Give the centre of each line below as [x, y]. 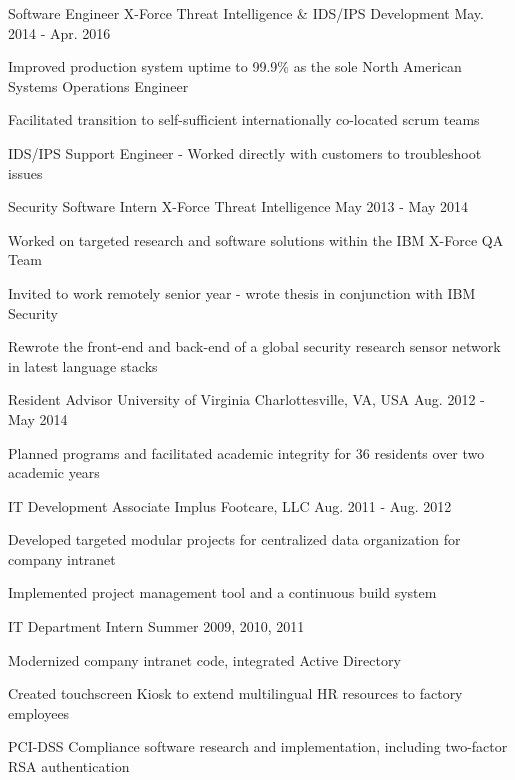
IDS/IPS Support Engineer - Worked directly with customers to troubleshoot [245, 152]
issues [25, 172]
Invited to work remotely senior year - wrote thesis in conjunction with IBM [242, 292]
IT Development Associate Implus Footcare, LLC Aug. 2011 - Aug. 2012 [230, 505]
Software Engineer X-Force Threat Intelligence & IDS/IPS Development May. [246, 13]
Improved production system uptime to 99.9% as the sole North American [235, 66]
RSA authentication [69, 766]
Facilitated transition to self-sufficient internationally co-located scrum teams [244, 119]
